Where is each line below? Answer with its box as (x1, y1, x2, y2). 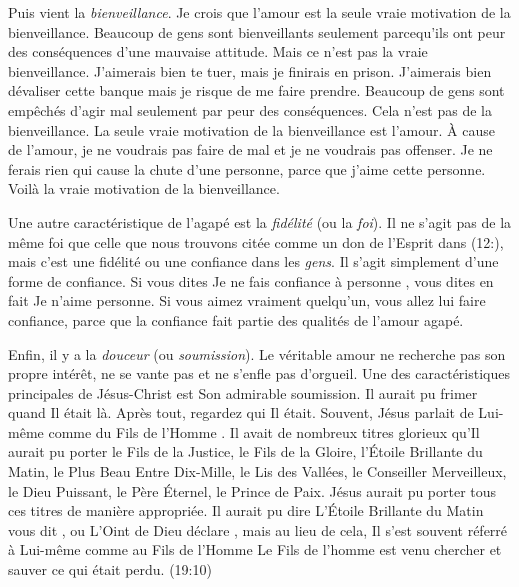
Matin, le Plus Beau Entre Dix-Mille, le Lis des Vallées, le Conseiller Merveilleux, (8, 461, 507, 482)
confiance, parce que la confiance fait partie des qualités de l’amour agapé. (8, 309, 464, 330)
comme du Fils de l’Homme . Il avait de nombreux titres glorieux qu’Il (48, 421, 480, 442)
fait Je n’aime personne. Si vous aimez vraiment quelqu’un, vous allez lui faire (8, 290, 486, 311)
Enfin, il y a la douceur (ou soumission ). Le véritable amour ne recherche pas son (8, 343, 506, 364)
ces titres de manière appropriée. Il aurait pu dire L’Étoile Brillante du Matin (8, 500, 484, 521)
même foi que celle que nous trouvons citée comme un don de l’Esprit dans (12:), (8, 231, 504, 252)
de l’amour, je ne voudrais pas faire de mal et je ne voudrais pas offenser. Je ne (8, 139, 493, 160)
